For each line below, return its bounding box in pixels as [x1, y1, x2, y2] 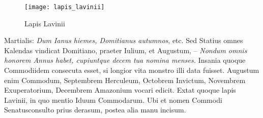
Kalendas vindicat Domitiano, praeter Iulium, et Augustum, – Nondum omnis [4, 45, 247, 55]
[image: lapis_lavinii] [24, 4, 105, 11]
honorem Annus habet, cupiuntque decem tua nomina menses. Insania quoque [4, 55, 246, 65]
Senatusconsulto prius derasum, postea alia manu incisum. [4, 104, 186, 115]
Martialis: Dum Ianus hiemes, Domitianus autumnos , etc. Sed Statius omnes [4, 35, 243, 46]
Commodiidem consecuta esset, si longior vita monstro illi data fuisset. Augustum [4, 65, 259, 75]
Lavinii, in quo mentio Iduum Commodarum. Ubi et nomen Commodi [4, 94, 222, 105]
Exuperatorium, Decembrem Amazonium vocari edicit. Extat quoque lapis [4, 85, 236, 95]
